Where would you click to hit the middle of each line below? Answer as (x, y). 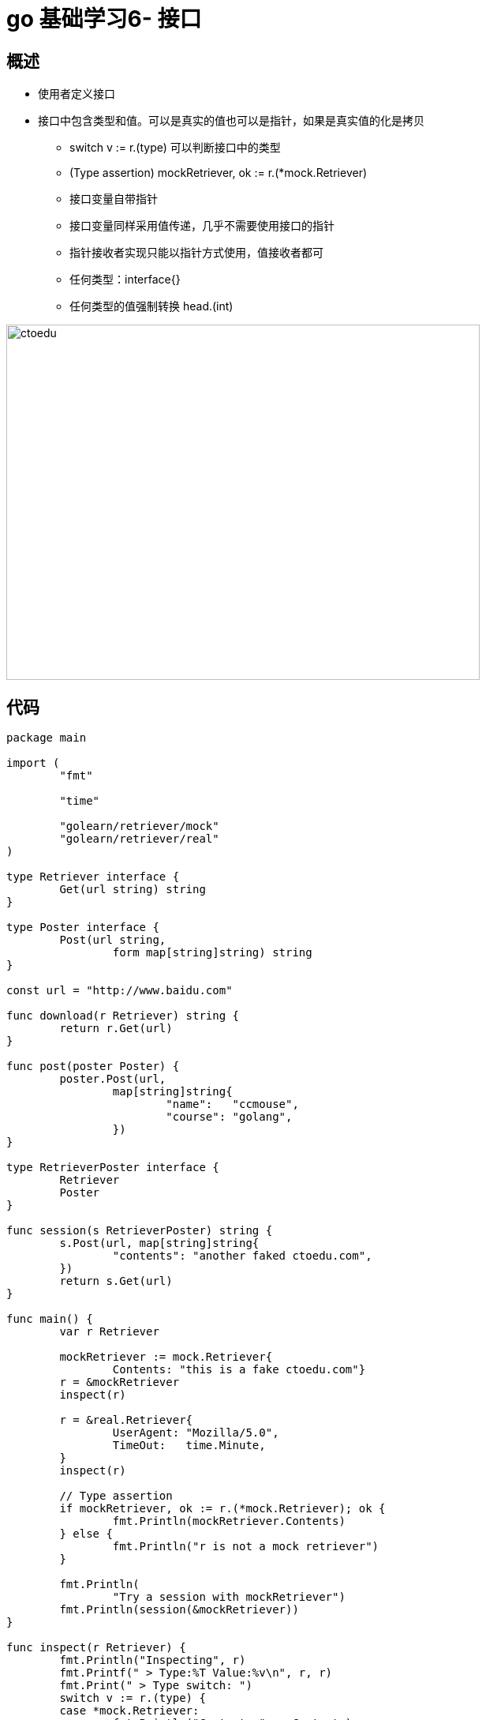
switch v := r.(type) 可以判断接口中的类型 (175, 148)
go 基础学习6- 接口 (104, 19)
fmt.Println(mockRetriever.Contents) (229, 1521)
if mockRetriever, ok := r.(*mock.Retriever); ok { (222, 1509)
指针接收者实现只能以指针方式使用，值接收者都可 (196, 253)
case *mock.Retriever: (129, 1711)
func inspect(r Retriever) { (96, 1648)
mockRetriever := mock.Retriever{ (166, 1357)
